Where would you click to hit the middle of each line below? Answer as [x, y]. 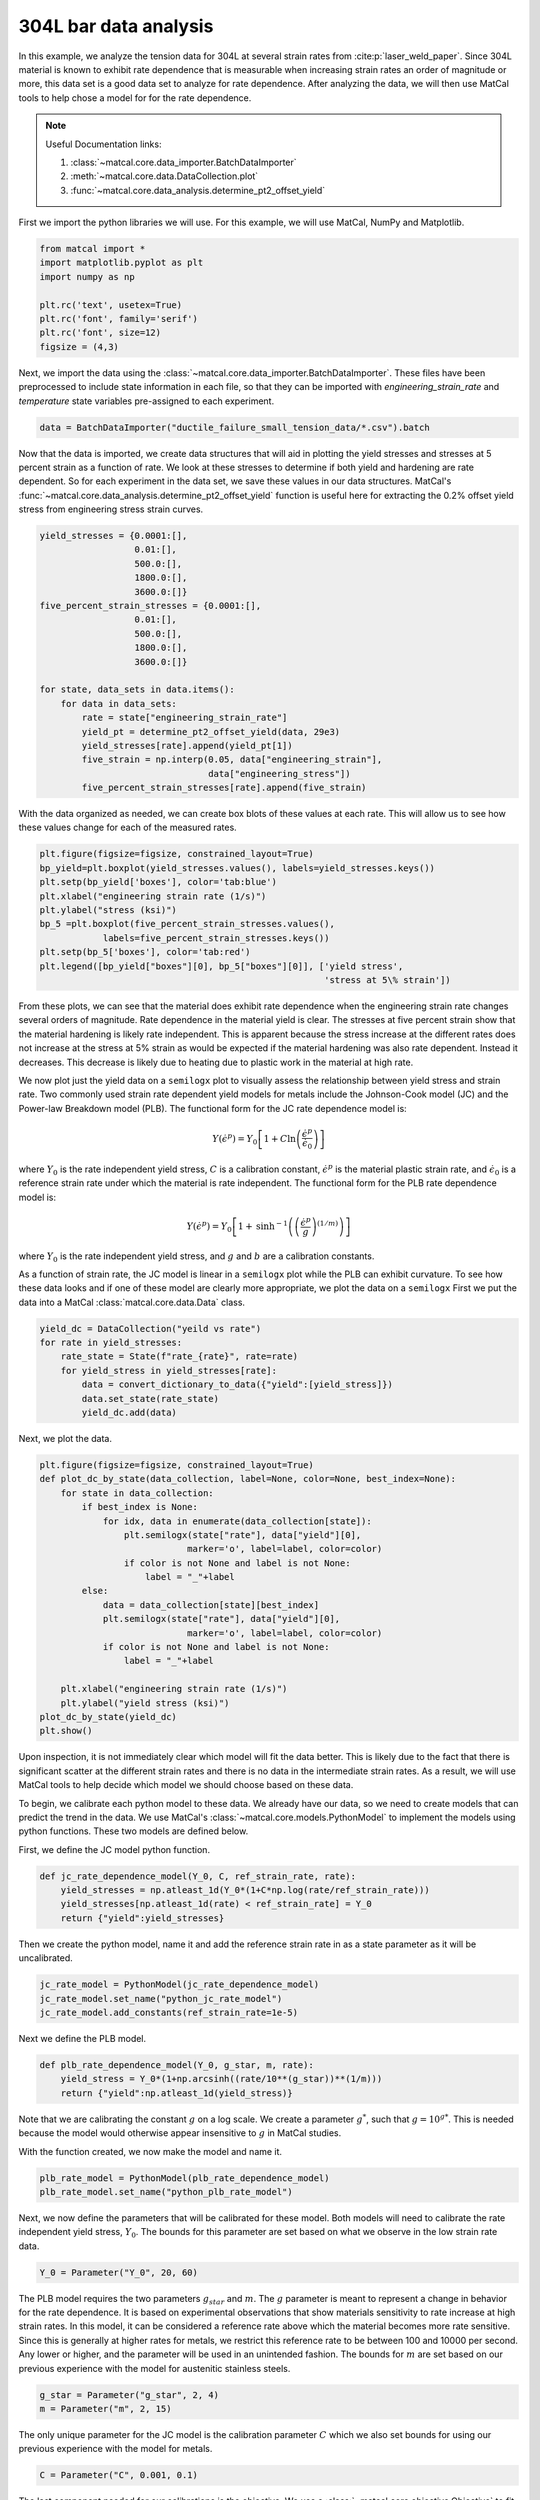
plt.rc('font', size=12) [100, 333]
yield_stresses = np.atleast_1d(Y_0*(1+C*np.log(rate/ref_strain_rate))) [245, 1890]
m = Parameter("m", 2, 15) [105, 2408]
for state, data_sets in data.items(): [137, 689]
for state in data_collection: [137, 1493]
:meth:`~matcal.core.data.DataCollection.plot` [164, 176]
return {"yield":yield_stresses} [142, 1918]
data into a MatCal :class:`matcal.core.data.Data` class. [131, 1302]
